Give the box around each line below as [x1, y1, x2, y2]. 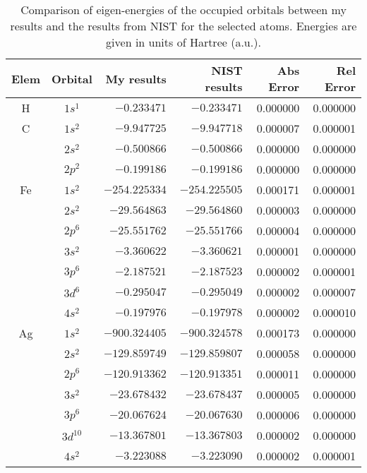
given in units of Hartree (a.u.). [106, 34, 261, 50]
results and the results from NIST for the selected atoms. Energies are [10, 18, 357, 34]
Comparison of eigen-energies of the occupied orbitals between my [20, 1, 347, 18]
